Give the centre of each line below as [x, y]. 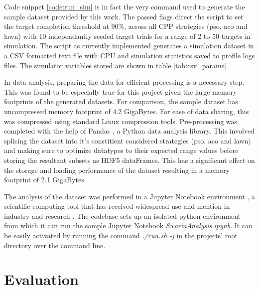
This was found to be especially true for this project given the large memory [121, 91]
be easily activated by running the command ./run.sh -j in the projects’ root [121, 235]
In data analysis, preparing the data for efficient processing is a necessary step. [124, 82]
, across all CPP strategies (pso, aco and [186, 26]
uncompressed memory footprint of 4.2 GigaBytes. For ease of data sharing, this [127, 111]
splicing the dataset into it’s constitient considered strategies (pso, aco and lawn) [128, 140]
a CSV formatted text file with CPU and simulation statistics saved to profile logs [129, 55]
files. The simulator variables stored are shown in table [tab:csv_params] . [116, 65]
